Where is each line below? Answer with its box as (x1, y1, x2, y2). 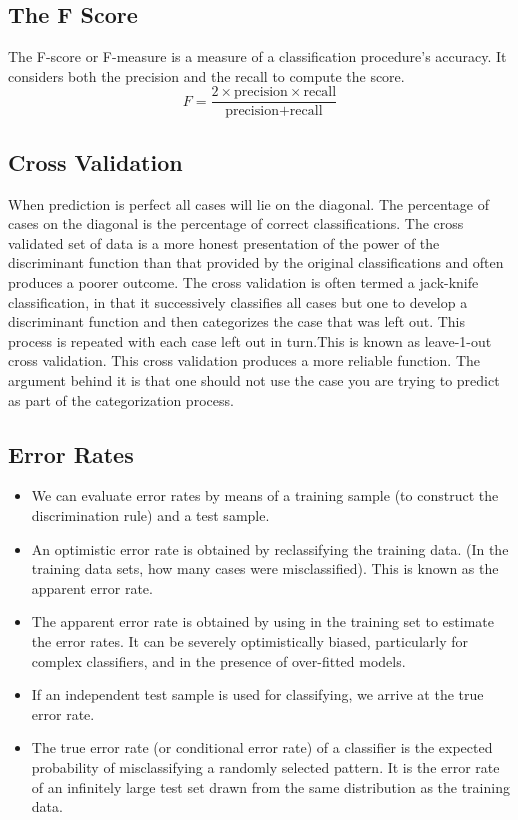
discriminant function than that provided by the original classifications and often (8, 252, 504, 273)
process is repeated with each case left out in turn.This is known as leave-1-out (8, 330, 492, 351)
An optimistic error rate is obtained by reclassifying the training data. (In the (31, 538, 509, 559)
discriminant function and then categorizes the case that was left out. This (8, 311, 466, 332)
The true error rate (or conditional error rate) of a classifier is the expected (31, 737, 493, 758)
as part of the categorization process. (8, 389, 234, 410)
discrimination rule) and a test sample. (31, 504, 270, 525)
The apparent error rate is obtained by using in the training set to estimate (31, 611, 494, 632)
